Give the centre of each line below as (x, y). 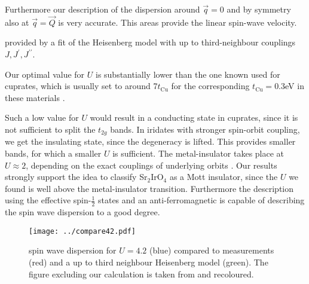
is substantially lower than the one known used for (188, 74)
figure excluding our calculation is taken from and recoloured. (141, 274)
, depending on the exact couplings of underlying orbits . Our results (152, 165)
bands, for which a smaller (53, 153)
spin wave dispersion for (73, 250)
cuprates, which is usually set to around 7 (81, 86)
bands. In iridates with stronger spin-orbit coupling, (205, 129)
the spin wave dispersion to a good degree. (82, 212)
